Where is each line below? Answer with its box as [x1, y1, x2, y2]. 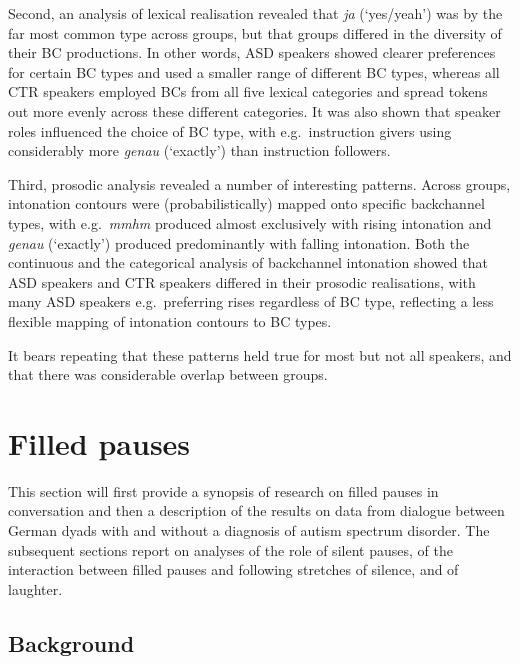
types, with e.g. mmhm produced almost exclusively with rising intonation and [8, 212, 492, 233]
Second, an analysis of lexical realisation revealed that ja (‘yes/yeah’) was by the [8, 3, 503, 23]
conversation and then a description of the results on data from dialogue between [8, 500, 505, 521]
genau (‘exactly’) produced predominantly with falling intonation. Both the [8, 232, 470, 253]
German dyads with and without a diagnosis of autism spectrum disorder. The [8, 520, 490, 540]
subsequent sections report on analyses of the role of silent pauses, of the [8, 539, 453, 560]
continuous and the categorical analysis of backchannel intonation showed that [8, 252, 488, 273]
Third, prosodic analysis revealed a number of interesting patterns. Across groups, [8, 173, 511, 194]
